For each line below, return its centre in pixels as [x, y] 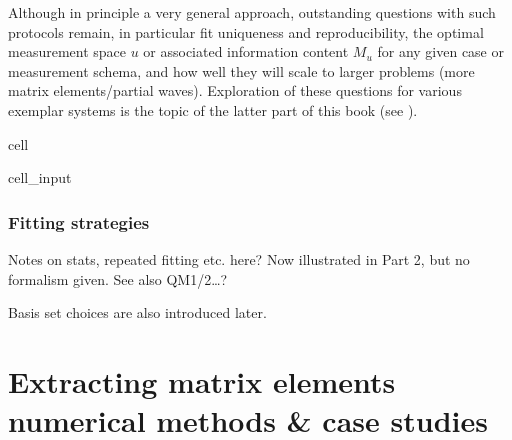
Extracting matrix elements [202, 380]
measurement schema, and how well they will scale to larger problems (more [241, 70]
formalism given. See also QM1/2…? [118, 278]
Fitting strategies [79, 221]
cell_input [40, 177]
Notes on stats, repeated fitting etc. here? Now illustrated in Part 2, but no [239, 258]
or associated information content [246, 51]
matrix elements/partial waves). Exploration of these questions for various [235, 90]
